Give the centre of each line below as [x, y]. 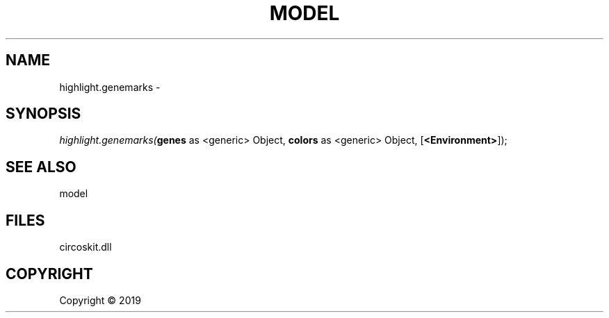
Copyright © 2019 [100, 300]
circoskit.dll [86, 247]
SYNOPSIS [43, 114]
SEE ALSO [41, 167]
